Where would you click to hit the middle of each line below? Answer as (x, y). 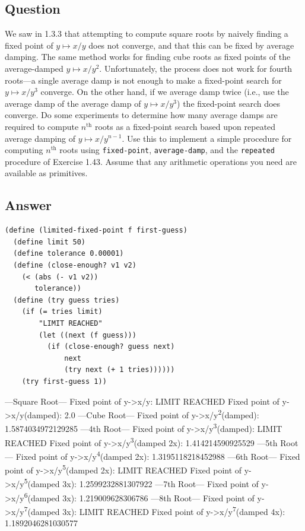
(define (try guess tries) (66, 300)
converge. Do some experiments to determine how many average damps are (141, 115)
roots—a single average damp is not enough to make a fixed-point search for (143, 80)
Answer (28, 205)
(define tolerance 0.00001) (69, 254)
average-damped (34, 68)
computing (24, 150)
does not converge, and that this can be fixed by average (191, 45)
